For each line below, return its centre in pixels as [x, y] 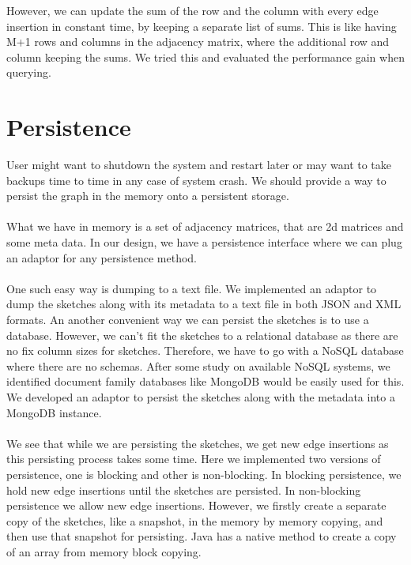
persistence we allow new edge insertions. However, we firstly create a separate [196, 505]
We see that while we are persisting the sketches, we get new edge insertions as [198, 443]
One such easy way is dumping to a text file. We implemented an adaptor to [192, 288]
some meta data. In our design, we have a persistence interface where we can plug [204, 242]
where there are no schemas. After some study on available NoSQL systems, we [198, 365]
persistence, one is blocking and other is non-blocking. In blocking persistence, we [204, 474]
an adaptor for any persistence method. [102, 257]
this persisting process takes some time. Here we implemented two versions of [194, 459]
